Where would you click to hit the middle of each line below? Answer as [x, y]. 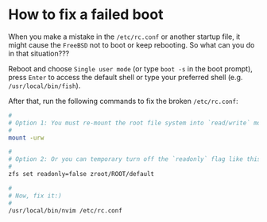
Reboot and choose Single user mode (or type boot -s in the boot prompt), [130, 68]
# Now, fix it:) [35, 196]
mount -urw [26, 138]
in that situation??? [39, 53]
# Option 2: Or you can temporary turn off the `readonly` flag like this [135, 159]
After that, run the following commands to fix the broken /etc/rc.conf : [123, 101]
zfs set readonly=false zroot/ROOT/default [81, 174]
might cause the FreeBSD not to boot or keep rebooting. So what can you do [132, 44]
